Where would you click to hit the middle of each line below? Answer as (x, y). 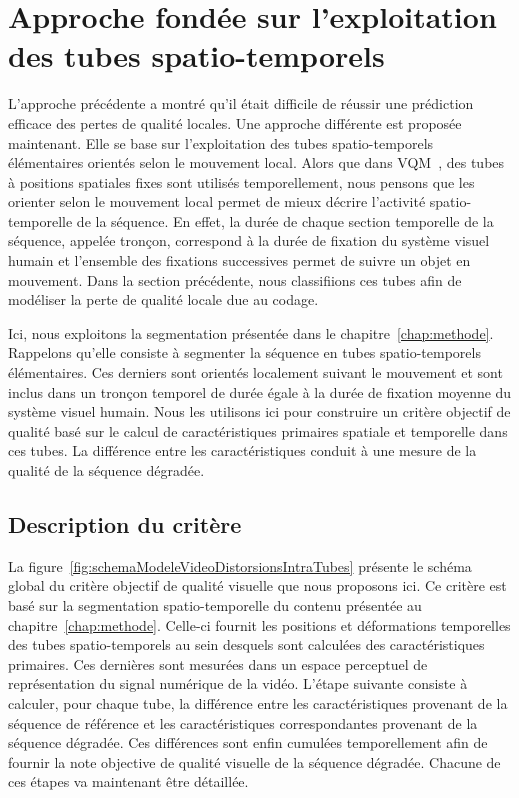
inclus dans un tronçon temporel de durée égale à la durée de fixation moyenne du (260, 391)
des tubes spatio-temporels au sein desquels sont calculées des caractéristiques (246, 644)
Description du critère (125, 523)
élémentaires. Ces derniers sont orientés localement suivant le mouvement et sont (255, 372)
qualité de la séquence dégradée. (106, 470)
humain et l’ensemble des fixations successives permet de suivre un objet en (239, 260)
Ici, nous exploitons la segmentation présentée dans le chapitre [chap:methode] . (251, 332)
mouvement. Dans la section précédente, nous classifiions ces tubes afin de (235, 279)
